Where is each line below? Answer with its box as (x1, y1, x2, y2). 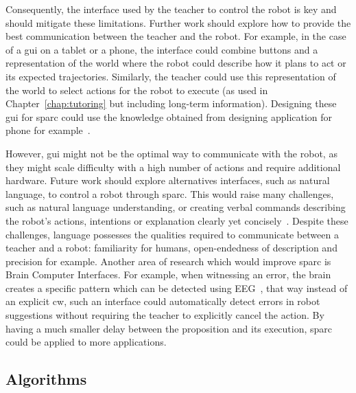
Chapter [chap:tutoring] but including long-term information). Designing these (5, 96, 337, 111)
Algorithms (5, 368, 87, 390)
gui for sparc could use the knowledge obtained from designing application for (5, 109, 333, 124)
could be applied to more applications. (5, 335, 167, 349)
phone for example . (5, 123, 91, 137)
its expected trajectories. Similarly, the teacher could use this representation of (5, 69, 336, 83)
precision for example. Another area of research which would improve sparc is (5, 254, 331, 268)
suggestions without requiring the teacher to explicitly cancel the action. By (5, 308, 324, 322)
